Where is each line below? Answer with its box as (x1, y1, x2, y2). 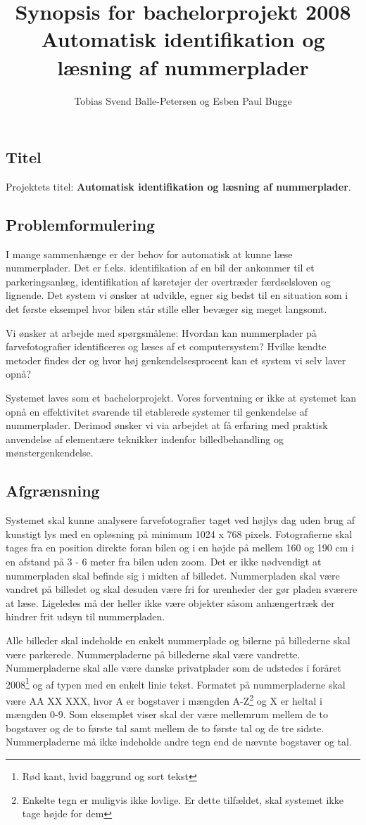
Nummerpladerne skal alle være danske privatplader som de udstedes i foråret (6, 660, 341, 675)
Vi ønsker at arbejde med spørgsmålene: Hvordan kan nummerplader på (6, 325, 317, 340)
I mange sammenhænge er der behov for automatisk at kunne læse (6, 246, 293, 261)
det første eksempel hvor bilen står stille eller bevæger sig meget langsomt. (6, 302, 327, 316)
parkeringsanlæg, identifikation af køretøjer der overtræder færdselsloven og (6, 274, 331, 288)
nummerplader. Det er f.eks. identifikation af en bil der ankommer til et (6, 260, 315, 275)
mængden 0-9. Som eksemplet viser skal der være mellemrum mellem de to (6, 707, 329, 722)
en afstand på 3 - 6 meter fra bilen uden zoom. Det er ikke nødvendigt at (6, 554, 322, 568)
